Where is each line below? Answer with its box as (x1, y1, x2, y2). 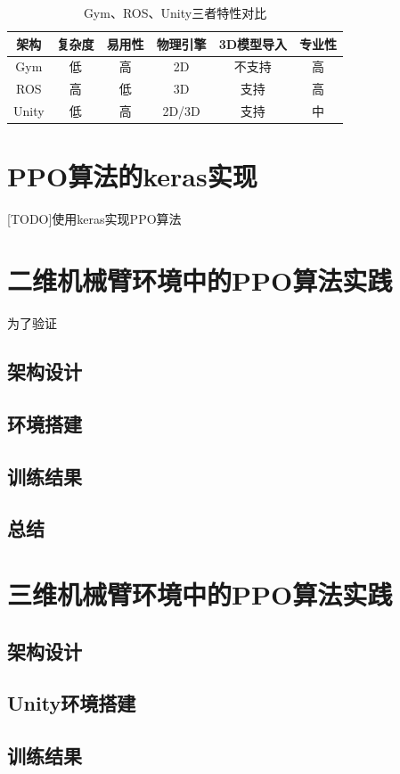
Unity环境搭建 (7, 689, 136, 717)
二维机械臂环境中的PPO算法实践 (7, 262, 393, 299)
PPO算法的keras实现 (7, 158, 257, 194)
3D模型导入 (218, 34, 288, 53)
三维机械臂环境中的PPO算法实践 (7, 575, 393, 612)
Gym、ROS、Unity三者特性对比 (83, 4, 267, 21)
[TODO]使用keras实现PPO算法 (7, 210, 182, 228)
